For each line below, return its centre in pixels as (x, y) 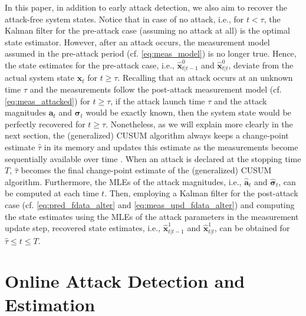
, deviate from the (261, 65)
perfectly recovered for (45, 124)
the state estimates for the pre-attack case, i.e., (90, 65)
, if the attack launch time (158, 101)
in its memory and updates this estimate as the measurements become (171, 147)
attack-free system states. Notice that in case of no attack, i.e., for (124, 19)
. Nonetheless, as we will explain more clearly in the (199, 124)
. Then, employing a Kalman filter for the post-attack (201, 193)
